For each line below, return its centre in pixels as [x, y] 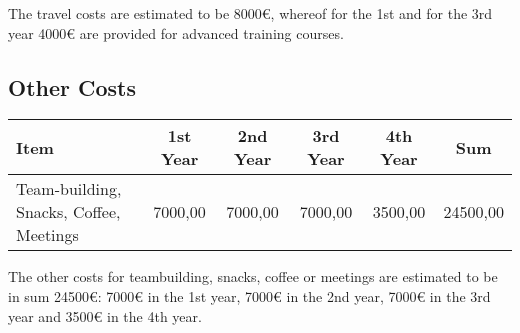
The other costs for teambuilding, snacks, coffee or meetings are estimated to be [253, 276]
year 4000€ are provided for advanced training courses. [176, 32]
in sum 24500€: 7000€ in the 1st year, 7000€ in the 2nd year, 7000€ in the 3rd [249, 295]
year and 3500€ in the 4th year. [105, 315]
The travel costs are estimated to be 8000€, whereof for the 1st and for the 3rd [250, 13]
